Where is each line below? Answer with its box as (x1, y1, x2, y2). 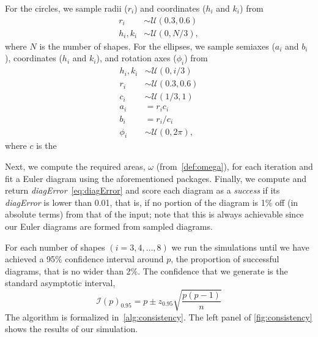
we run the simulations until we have (171, 240, 309, 253)
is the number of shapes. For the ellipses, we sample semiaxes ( (39, 39, 275, 52)
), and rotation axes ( (96, 51, 177, 64)
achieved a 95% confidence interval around (5, 252, 164, 265)
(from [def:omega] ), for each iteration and (156, 160, 313, 173)
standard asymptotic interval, (5, 276, 116, 289)
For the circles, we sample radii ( (5, 2, 128, 14)
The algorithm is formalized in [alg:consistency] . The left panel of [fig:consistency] (5, 310, 312, 323)
